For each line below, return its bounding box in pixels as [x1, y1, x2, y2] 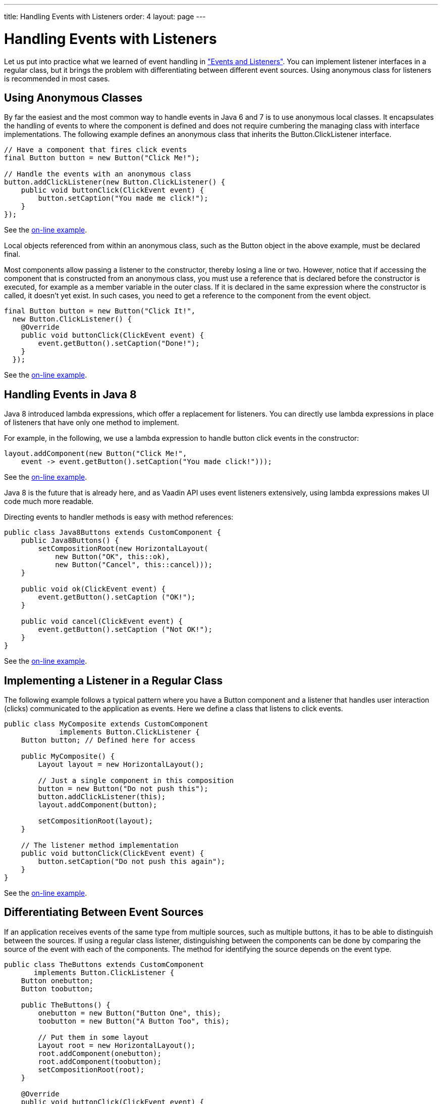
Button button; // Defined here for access [21, 736, 196, 745]
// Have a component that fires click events [4, 146, 187, 154]
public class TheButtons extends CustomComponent [4, 960, 204, 969]
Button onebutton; [21, 976, 94, 985]
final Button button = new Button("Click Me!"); [4, 154, 200, 162]
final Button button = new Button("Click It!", [4, 307, 196, 315]
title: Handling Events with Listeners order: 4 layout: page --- [4, 12, 206, 21]
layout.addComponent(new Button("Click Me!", [4, 449, 187, 458]
